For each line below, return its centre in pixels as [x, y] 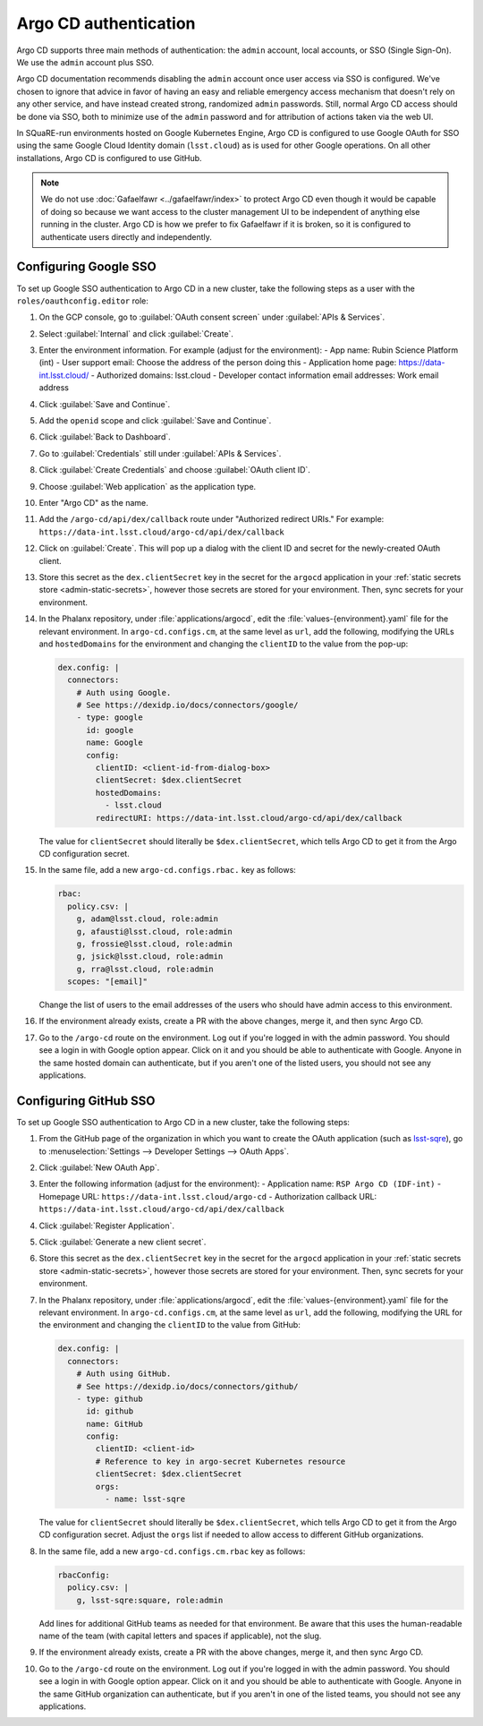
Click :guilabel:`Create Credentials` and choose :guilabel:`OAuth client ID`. [174, 470]
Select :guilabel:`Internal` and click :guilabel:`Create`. [136, 333]
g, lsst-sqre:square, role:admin [150, 1600]
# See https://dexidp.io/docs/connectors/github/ [187, 1386]
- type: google [110, 718]
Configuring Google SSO [86, 267]
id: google [110, 730]
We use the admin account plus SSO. [85, 62]
